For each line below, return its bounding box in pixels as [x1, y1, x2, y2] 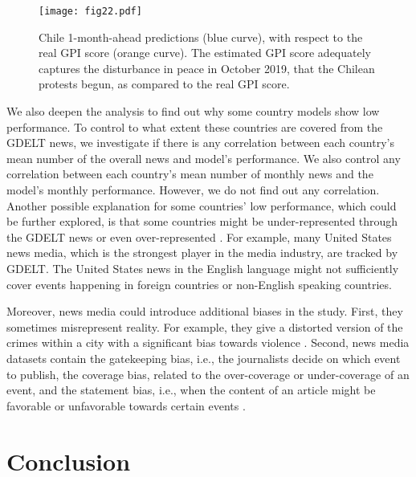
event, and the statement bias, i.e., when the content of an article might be [6, 381, 376, 398]
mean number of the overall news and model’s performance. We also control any [6, 149, 401, 166]
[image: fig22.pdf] [39, 6, 142, 17]
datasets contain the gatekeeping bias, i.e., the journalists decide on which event [6, 349, 401, 366]
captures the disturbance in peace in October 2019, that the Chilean [39, 59, 375, 76]
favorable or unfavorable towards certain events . [6, 397, 246, 414]
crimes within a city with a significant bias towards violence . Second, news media [6, 334, 410, 351]
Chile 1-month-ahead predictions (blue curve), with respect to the [39, 28, 363, 45]
